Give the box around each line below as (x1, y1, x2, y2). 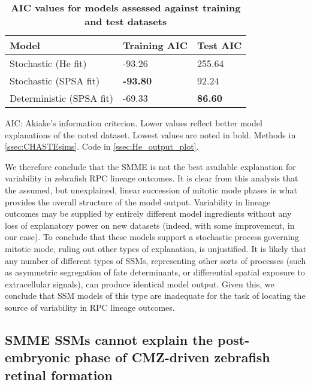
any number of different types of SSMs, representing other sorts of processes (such (5, 254, 306, 266)
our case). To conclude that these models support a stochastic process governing (5, 231, 300, 243)
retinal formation (5, 365, 113, 384)
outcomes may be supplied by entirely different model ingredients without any (5, 207, 292, 220)
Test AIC (197, 38, 242, 52)
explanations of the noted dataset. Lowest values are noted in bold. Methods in (5, 128, 296, 141)
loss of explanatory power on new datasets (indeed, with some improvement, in (5, 219, 295, 231)
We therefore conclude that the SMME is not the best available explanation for (5, 160, 296, 172)
